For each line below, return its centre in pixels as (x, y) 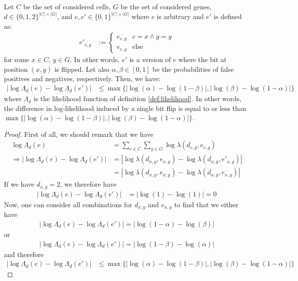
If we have (19, 184)
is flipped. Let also (82, 69)
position (16, 69)
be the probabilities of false (193, 69)
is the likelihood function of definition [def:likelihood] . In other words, (137, 98)
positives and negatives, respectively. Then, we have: (82, 78)
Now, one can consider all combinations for (68, 204)
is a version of (150, 59)
